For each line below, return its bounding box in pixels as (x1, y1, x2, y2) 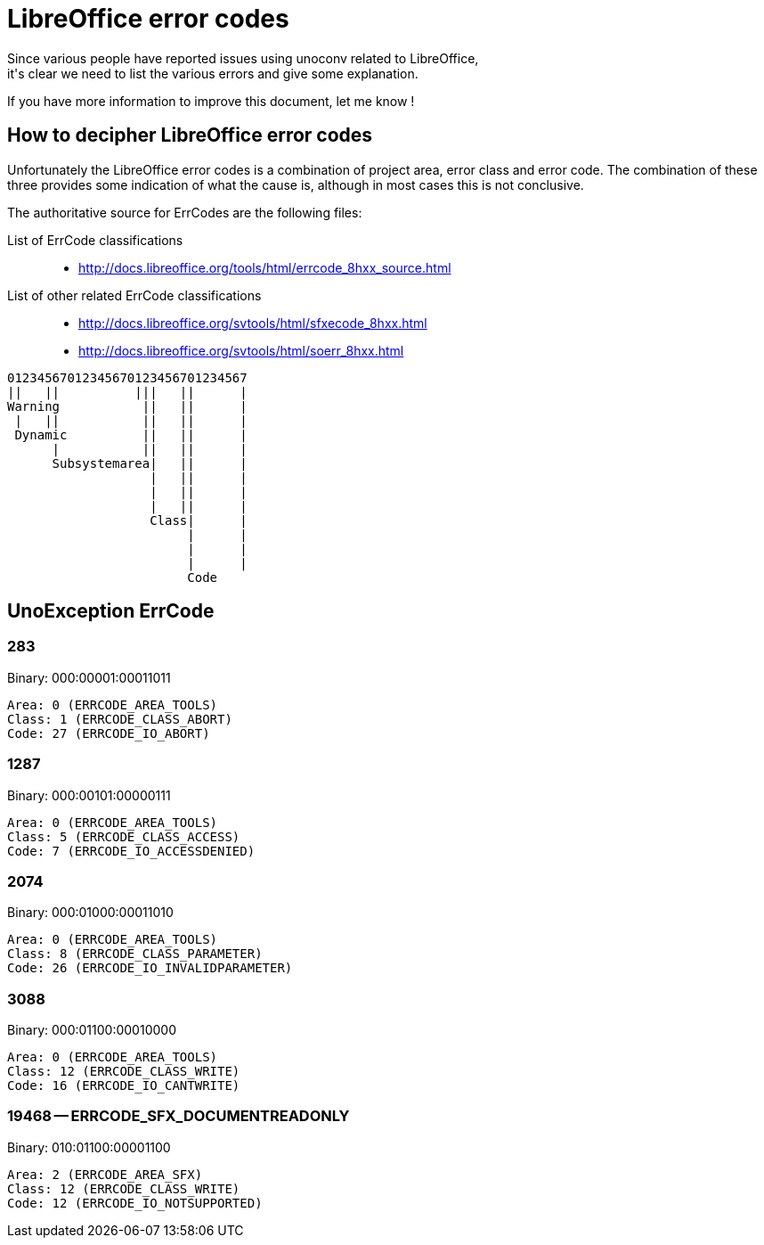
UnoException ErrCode (7, 600, 215, 623)
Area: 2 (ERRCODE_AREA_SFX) (7, 1167, 203, 1182)
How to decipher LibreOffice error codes (7, 124, 373, 147)
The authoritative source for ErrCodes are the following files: (7, 204, 362, 220)
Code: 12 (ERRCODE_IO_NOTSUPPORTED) (7, 1195, 263, 1210)
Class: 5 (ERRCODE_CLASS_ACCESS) (7, 829, 240, 844)
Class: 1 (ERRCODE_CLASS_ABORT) (7, 711, 232, 726)
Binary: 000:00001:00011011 (7, 669, 171, 685)
